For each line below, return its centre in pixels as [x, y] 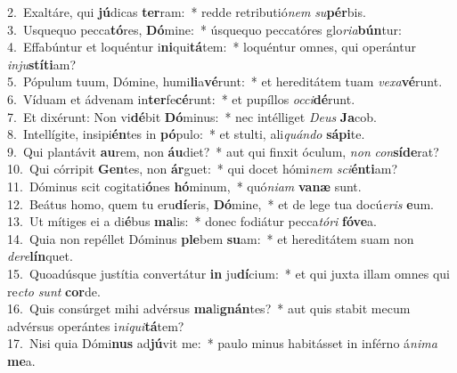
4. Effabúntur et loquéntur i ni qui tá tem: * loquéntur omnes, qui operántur [212, 47]
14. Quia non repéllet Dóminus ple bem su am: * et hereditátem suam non [211, 238]
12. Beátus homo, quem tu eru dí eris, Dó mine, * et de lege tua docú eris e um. [220, 203]
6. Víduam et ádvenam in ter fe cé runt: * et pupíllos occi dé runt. [181, 98]
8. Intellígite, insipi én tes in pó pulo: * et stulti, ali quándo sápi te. [186, 134]
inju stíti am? [42, 64]
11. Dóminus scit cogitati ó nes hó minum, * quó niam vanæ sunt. [184, 186]
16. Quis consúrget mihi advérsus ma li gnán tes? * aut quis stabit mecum [209, 308]
